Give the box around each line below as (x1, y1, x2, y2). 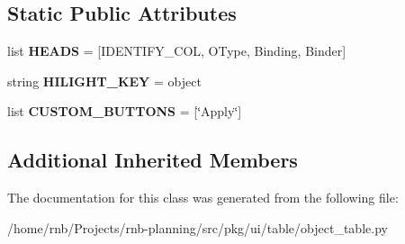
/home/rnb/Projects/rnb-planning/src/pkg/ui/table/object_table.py (7, 218, 388, 237)
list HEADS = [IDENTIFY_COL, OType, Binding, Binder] (7, 41, 346, 60)
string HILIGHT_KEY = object (7, 71, 202, 90)
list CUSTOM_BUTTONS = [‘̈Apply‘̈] (7, 102, 242, 121)
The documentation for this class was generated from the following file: (7, 188, 399, 207)
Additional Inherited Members (7, 146, 298, 174)
